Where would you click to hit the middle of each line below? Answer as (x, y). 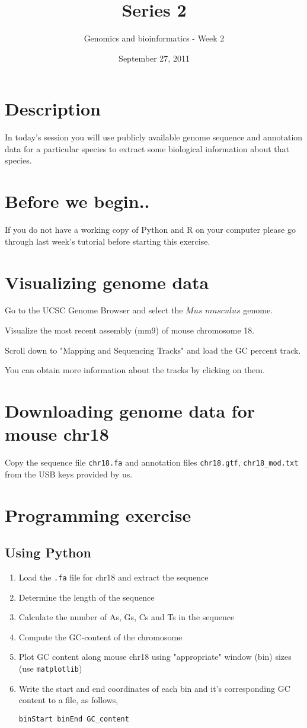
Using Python (48, 552)
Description (53, 109)
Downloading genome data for (130, 411)
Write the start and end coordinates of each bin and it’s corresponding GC (154, 688)
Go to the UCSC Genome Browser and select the (94, 310)
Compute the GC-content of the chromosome (100, 636)
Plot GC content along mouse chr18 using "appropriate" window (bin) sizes (155, 657)
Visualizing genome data (107, 282)
